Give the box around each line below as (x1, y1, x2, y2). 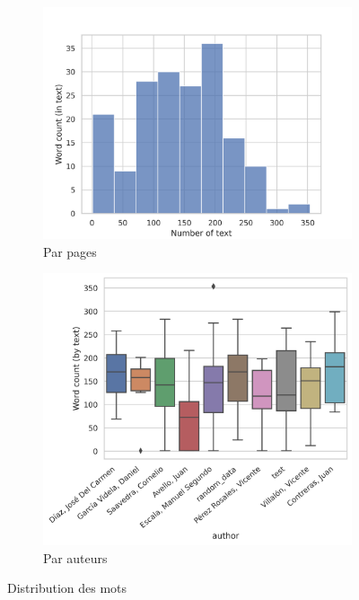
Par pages (43, 242, 97, 260)
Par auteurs (43, 548, 108, 567)
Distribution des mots (7, 578, 127, 597)
